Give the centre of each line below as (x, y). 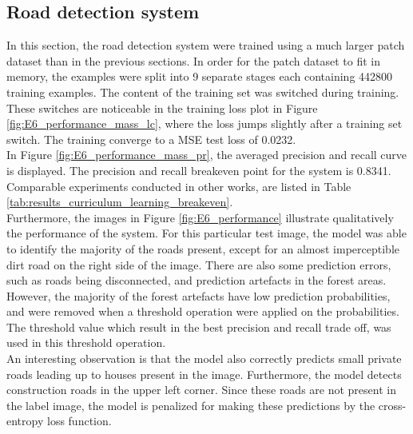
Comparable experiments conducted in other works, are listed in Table (179, 186)
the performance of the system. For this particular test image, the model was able (206, 233)
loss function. (79, 421)
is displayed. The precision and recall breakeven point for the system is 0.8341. (199, 170)
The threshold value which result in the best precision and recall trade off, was (199, 326)
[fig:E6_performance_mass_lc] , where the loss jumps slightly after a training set (205, 123)
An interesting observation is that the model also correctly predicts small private (204, 358)
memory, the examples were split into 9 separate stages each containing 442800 (200, 76)
